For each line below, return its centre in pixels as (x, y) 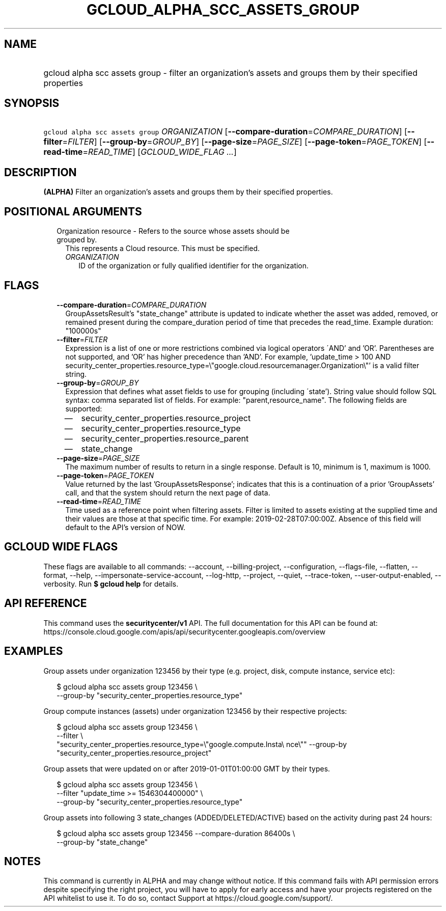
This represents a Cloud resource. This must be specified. (163, 249)
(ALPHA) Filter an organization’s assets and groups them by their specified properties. (188, 192)
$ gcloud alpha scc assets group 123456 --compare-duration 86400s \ (176, 833)
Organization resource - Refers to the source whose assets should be (173, 231)
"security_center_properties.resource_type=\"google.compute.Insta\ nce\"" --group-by (202, 744)
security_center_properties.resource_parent (165, 438)
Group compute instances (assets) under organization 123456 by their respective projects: (195, 711)
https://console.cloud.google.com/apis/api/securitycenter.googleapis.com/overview (185, 631)
